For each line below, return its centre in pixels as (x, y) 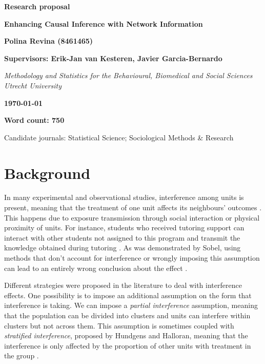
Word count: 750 (34, 120)
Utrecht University (33, 85)
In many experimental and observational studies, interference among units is (124, 197)
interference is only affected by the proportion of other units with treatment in (128, 345)
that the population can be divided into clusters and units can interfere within (127, 315)
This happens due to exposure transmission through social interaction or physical (132, 217)
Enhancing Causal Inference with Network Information (104, 23)
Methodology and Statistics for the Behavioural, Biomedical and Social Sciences (128, 75)
